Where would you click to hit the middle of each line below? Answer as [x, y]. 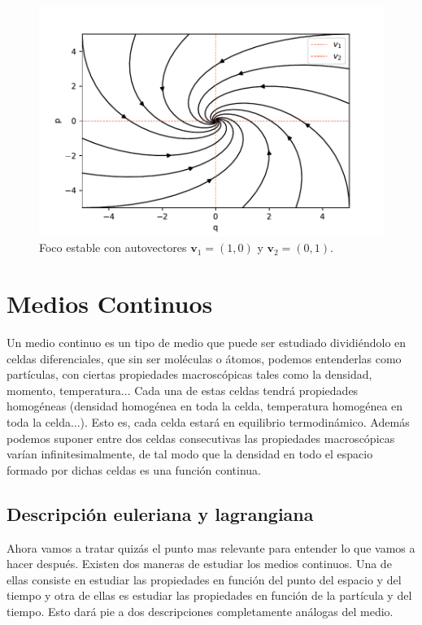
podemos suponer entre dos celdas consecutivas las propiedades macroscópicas [201, 438]
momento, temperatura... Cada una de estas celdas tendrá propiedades [183, 390]
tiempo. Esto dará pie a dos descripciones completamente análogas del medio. [200, 611]
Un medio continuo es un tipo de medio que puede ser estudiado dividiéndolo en [207, 342]
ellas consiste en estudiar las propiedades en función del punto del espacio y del [204, 579]
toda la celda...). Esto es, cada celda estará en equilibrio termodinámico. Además [208, 421]
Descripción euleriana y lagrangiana [160, 513]
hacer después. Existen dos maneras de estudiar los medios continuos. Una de [199, 564]
